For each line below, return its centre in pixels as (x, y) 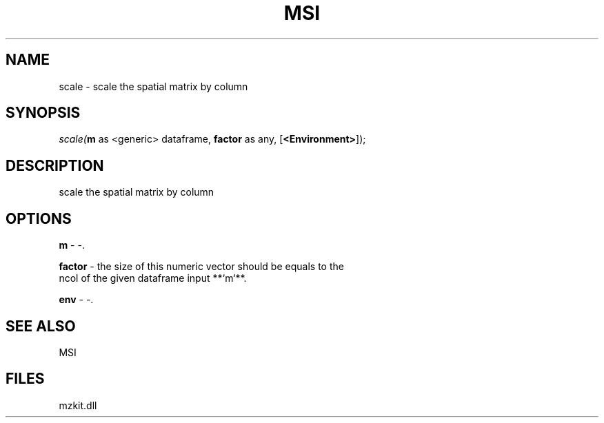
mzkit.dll (78, 405)
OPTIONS (39, 218)
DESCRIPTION (55, 165)
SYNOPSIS (43, 113)
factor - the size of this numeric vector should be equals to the (201, 267)
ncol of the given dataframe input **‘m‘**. (153, 278)
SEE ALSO (41, 326)
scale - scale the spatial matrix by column (153, 86)
